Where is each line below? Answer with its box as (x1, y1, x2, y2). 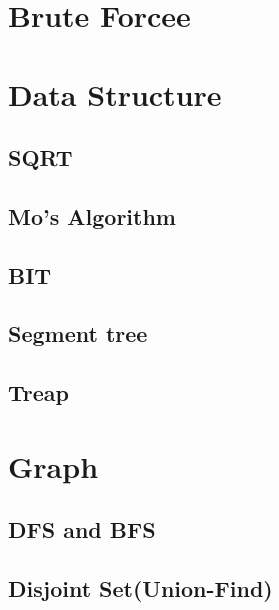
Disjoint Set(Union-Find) (8, 573, 273, 604)
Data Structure (8, 73, 222, 114)
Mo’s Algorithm (8, 200, 176, 231)
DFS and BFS (8, 514, 156, 545)
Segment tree (8, 318, 148, 349)
